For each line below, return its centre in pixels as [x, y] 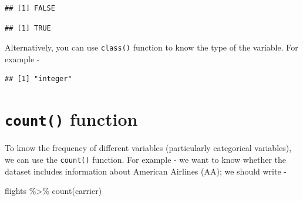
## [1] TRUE [28, 28]
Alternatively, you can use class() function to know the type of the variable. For [151, 47]
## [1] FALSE [30, 8]
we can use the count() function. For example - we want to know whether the [145, 159]
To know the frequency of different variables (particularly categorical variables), [148, 148]
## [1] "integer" [38, 79]
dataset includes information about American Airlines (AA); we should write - [146, 171]
